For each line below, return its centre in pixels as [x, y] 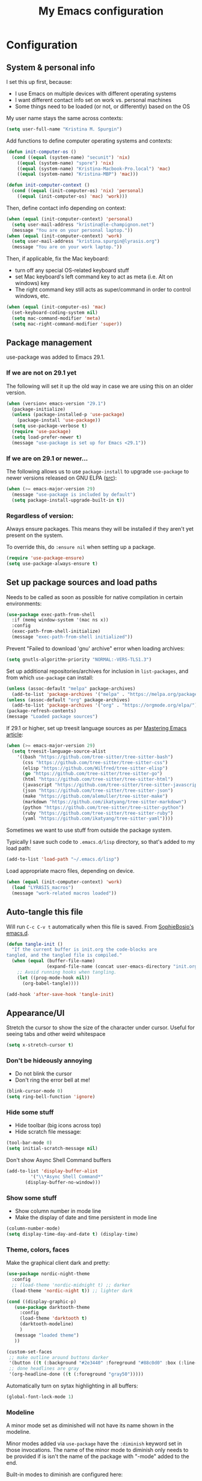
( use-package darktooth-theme [52, 1307]
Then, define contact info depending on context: [66, 208]
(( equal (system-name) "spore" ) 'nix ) [66, 163]
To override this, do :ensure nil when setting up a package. [81, 547]
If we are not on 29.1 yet [41, 373]
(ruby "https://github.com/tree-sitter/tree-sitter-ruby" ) [97, 813]
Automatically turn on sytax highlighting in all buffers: [72, 1386]
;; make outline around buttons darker [59, 1357]
